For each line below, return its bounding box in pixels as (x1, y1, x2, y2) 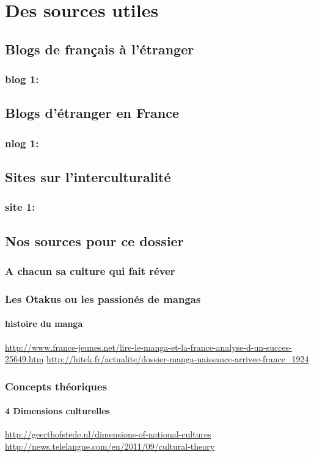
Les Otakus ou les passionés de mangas (5, 291, 201, 306)
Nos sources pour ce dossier (5, 231, 184, 250)
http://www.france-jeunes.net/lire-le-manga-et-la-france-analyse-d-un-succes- (5, 340, 292, 353)
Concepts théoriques (5, 378, 108, 393)
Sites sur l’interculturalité (5, 167, 171, 186)
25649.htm (5, 353, 44, 365)
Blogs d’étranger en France (5, 103, 180, 122)
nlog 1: (5, 135, 39, 150)
